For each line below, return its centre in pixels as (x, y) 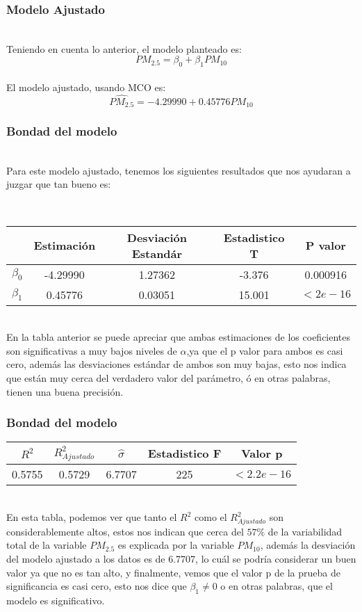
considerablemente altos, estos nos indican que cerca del (125, 531)
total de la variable (47, 545)
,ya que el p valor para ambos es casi (265, 350)
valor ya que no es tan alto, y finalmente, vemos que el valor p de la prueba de (173, 572)
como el (211, 517)
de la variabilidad (305, 531)
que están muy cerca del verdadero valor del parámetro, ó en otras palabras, (168, 378)
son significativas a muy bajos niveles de (92, 350)
